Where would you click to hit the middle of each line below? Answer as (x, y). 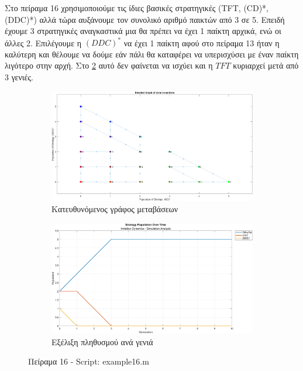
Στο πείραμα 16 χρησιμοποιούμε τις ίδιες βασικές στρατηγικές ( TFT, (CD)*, (137, 8)
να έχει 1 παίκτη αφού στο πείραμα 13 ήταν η (202, 42)
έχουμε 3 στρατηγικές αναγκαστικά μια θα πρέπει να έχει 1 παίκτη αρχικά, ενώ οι (143, 31)
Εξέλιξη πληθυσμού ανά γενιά (102, 341)
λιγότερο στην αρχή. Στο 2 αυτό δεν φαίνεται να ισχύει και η (109, 65)
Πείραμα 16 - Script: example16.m (89, 361)
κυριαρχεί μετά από (266, 65)
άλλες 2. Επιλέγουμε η (43, 42)
